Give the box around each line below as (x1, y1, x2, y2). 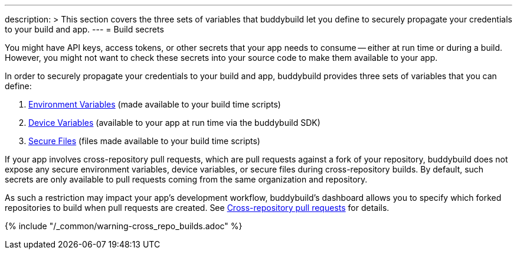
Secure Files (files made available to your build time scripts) (28, 136, 260, 146)
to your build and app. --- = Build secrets (5, 24, 164, 34)
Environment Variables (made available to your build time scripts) (28, 99, 281, 109)
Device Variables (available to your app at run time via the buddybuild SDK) (28, 118, 320, 128)
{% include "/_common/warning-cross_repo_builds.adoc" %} (5, 221, 243, 231)
